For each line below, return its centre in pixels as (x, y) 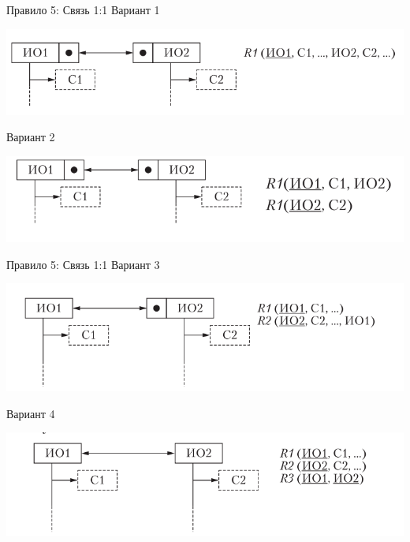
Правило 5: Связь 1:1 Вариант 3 (83, 264)
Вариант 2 (31, 137)
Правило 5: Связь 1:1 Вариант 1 (83, 9)
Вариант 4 (31, 413)
